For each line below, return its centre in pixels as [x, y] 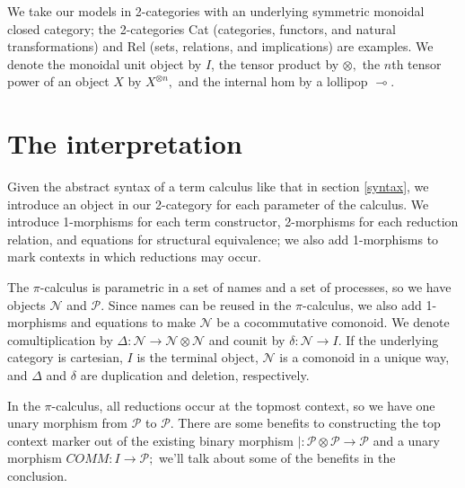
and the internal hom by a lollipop [273, 81]
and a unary [406, 440]
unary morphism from [67, 423]
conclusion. [37, 475]
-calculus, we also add [362, 304]
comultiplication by [60, 339]
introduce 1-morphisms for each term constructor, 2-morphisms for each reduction [233, 222]
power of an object [58, 81]
